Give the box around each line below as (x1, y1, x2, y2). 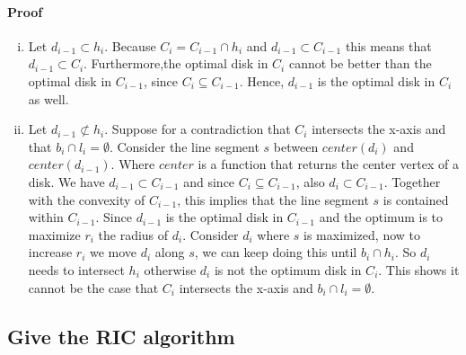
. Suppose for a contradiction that (104, 120, 291, 138)
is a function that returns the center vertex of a (198, 155, 459, 173)
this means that (345, 36, 432, 55)
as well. (28, 89, 69, 108)
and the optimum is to (319, 208, 443, 226)
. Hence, (239, 71, 285, 90)
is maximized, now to (303, 225, 420, 244)
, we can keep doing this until (194, 243, 357, 262)
